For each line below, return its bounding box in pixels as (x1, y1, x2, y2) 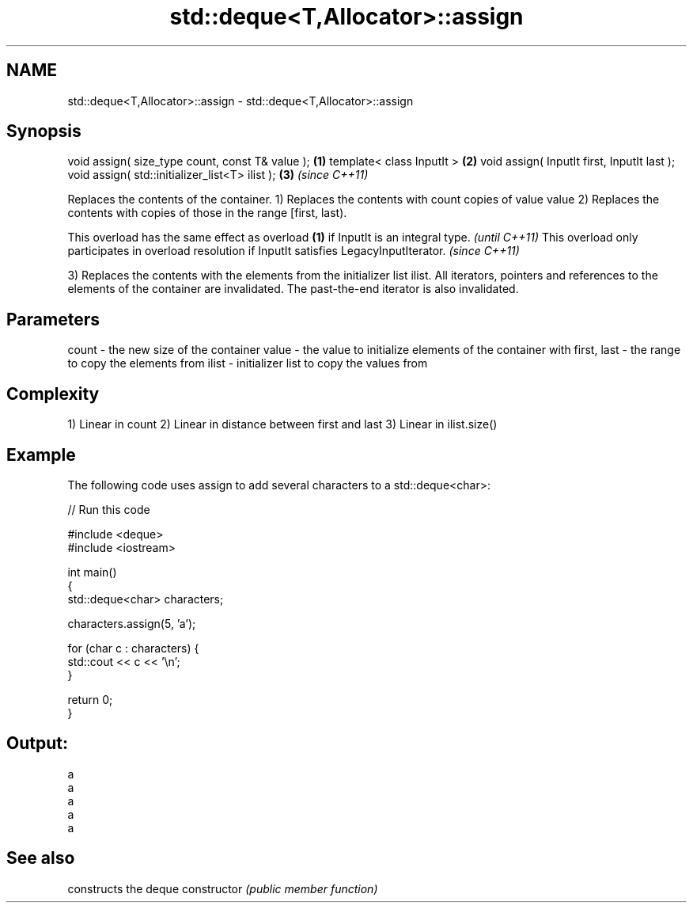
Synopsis (6, 121, 81, 142)
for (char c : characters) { (67, 641, 199, 655)
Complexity (6, 383, 100, 404)
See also (6, 848, 75, 869)
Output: (6, 733, 68, 754)
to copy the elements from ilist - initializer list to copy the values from (67, 356, 428, 371)
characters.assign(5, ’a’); (67, 616, 196, 630)
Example (6, 444, 76, 465)
